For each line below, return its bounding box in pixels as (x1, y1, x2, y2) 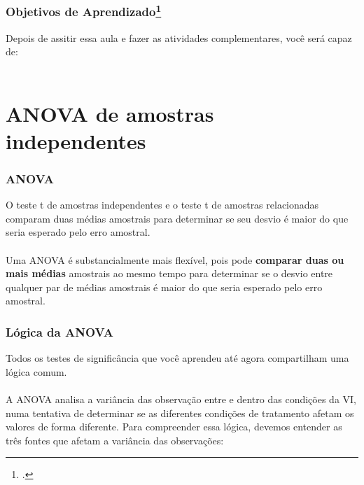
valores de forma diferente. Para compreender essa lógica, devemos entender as (6, 419, 342, 434)
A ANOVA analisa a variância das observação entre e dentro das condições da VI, (6, 391, 356, 406)
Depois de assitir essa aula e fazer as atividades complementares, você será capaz (6, 30, 352, 45)
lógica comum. (6, 364, 67, 379)
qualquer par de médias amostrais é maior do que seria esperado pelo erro (6, 279, 323, 294)
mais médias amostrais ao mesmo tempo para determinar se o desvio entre (6, 266, 333, 281)
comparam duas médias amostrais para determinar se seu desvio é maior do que (6, 211, 349, 225)
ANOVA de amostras (6, 99, 214, 127)
